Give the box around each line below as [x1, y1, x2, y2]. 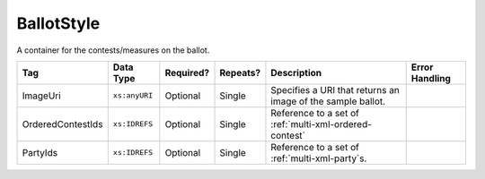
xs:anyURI [112, 90, 154, 100]
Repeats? [219, 66, 260, 79]
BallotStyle [16, 13, 101, 33]
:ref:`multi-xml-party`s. [270, 152, 367, 165]
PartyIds [22, 146, 58, 158]
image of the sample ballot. [270, 95, 386, 107]
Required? [164, 66, 210, 79]
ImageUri [22, 89, 62, 102]
